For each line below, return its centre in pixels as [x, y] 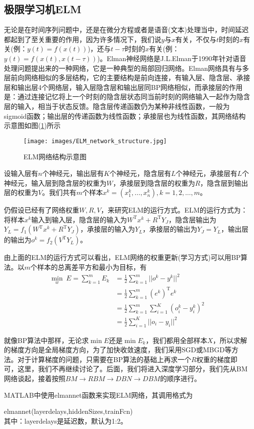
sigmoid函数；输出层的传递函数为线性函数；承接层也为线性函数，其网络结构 [125, 116]
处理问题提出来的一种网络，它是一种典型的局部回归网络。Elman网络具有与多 [127, 68]
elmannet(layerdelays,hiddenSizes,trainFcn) [68, 411]
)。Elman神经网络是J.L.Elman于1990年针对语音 [171, 58]
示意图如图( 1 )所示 [32, 125]
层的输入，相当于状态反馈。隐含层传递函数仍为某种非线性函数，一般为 [117, 106]
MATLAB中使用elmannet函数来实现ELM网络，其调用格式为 [98, 395]
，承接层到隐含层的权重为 [154, 182]
